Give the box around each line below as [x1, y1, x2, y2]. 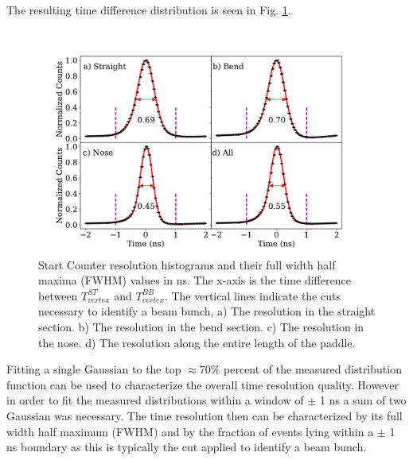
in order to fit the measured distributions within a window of [6, 392, 304, 408]
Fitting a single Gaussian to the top [6, 361, 181, 377]
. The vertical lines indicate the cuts [164, 287, 341, 303]
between [38, 287, 78, 303]
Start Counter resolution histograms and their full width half [38, 256, 336, 273]
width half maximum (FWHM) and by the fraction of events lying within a [6, 423, 374, 439]
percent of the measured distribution [224, 361, 402, 377]
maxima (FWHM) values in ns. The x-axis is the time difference [38, 272, 351, 288]
